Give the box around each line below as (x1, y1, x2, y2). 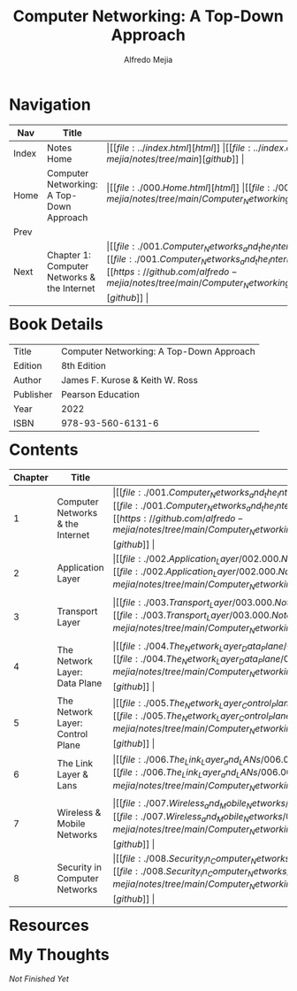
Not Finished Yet (9, 973, 70, 984)
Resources (9, 915, 89, 935)
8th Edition (61, 359, 107, 372)
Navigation (9, 95, 91, 114)
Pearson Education (61, 388, 141, 400)
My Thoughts (9, 944, 110, 964)
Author (13, 373, 42, 386)
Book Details (9, 314, 104, 334)
